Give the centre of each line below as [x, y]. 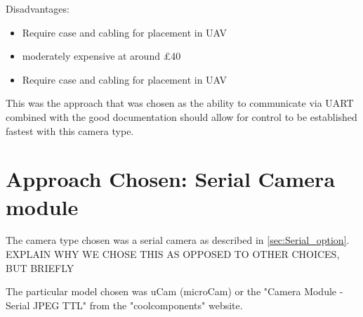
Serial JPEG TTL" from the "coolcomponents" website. [124, 305]
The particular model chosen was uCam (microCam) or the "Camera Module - [174, 291]
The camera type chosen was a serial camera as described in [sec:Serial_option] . [178, 240]
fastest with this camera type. [70, 130]
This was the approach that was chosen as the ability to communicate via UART [180, 103]
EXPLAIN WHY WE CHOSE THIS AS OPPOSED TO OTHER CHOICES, [173, 254]
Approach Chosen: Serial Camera [171, 179]
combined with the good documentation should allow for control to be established [181, 116]
